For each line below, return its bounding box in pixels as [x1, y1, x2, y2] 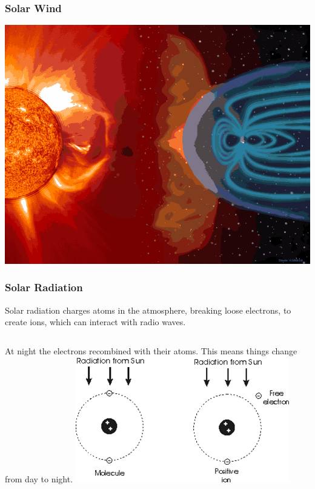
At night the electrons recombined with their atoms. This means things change [5, 344, 297, 357]
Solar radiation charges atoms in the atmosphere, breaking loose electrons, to [5, 303, 291, 316]
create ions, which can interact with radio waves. [5, 315, 186, 328]
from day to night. [5, 472, 73, 485]
